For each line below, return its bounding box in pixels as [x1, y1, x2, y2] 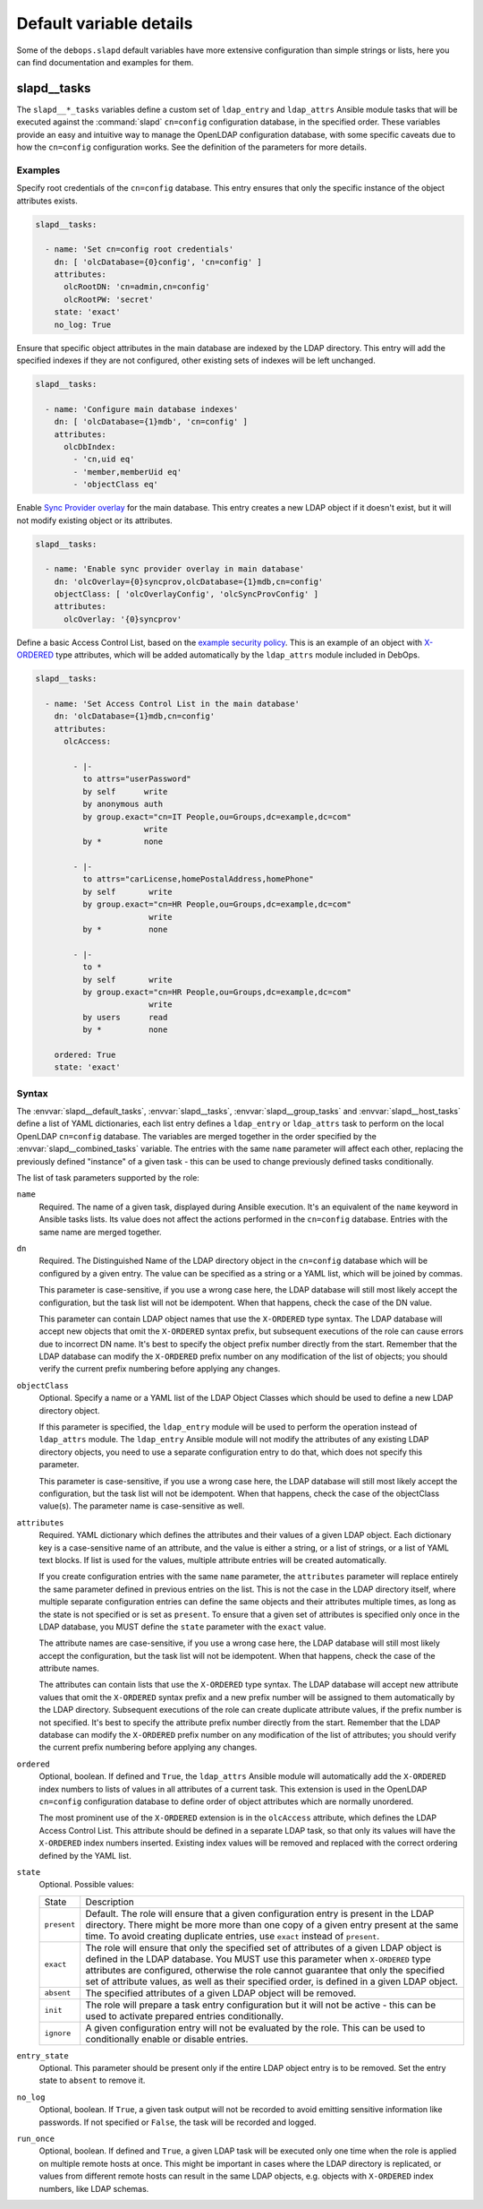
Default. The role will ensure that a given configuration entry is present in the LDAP [85, 1907, 435, 1920]
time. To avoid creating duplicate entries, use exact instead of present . [85, 1930, 380, 1942]
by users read [81, 1012, 168, 1022]
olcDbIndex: [64, 442, 116, 451]
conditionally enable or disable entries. [85, 2033, 249, 2045]
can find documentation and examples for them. [16, 56, 194, 67]
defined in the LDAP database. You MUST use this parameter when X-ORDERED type [85, 1953, 431, 1965]
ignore [44, 2029, 72, 2038]
